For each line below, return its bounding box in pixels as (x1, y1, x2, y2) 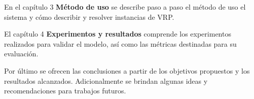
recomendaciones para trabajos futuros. (4, 85, 126, 96)
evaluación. (4, 48, 39, 59)
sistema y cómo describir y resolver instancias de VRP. (4, 11, 174, 22)
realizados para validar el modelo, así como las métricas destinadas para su (4, 38, 237, 49)
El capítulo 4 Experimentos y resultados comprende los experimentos (4, 28, 231, 39)
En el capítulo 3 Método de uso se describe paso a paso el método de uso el (4, 2, 246, 12)
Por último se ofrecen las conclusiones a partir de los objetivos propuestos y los (4, 65, 250, 76)
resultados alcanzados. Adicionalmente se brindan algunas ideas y (4, 75, 208, 86)
